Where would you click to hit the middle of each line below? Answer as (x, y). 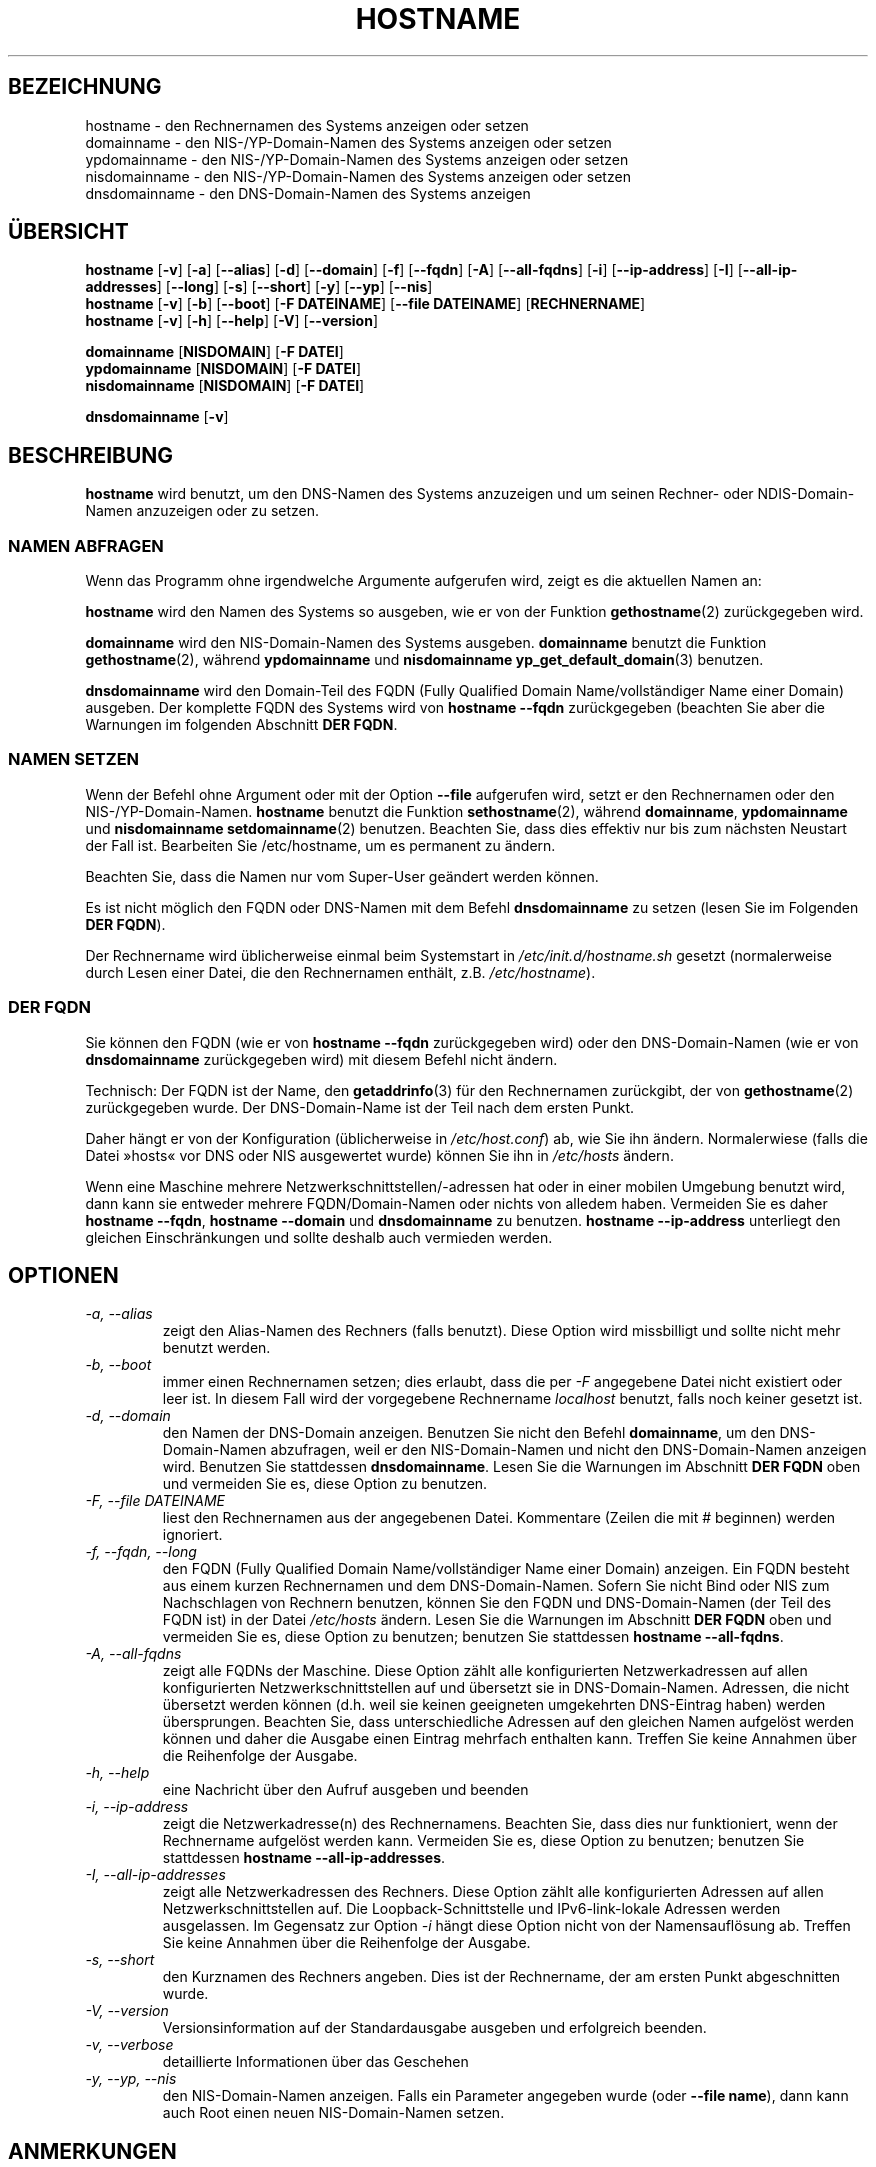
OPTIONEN (63, 1275)
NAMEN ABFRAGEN (86, 545)
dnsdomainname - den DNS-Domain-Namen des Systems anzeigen (308, 193)
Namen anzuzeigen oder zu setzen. (202, 511)
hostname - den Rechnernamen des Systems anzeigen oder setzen (307, 125)
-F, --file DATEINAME (155, 1501)
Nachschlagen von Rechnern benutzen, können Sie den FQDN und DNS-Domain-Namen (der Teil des (497, 1603)
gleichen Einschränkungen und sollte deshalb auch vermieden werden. (319, 1237)
